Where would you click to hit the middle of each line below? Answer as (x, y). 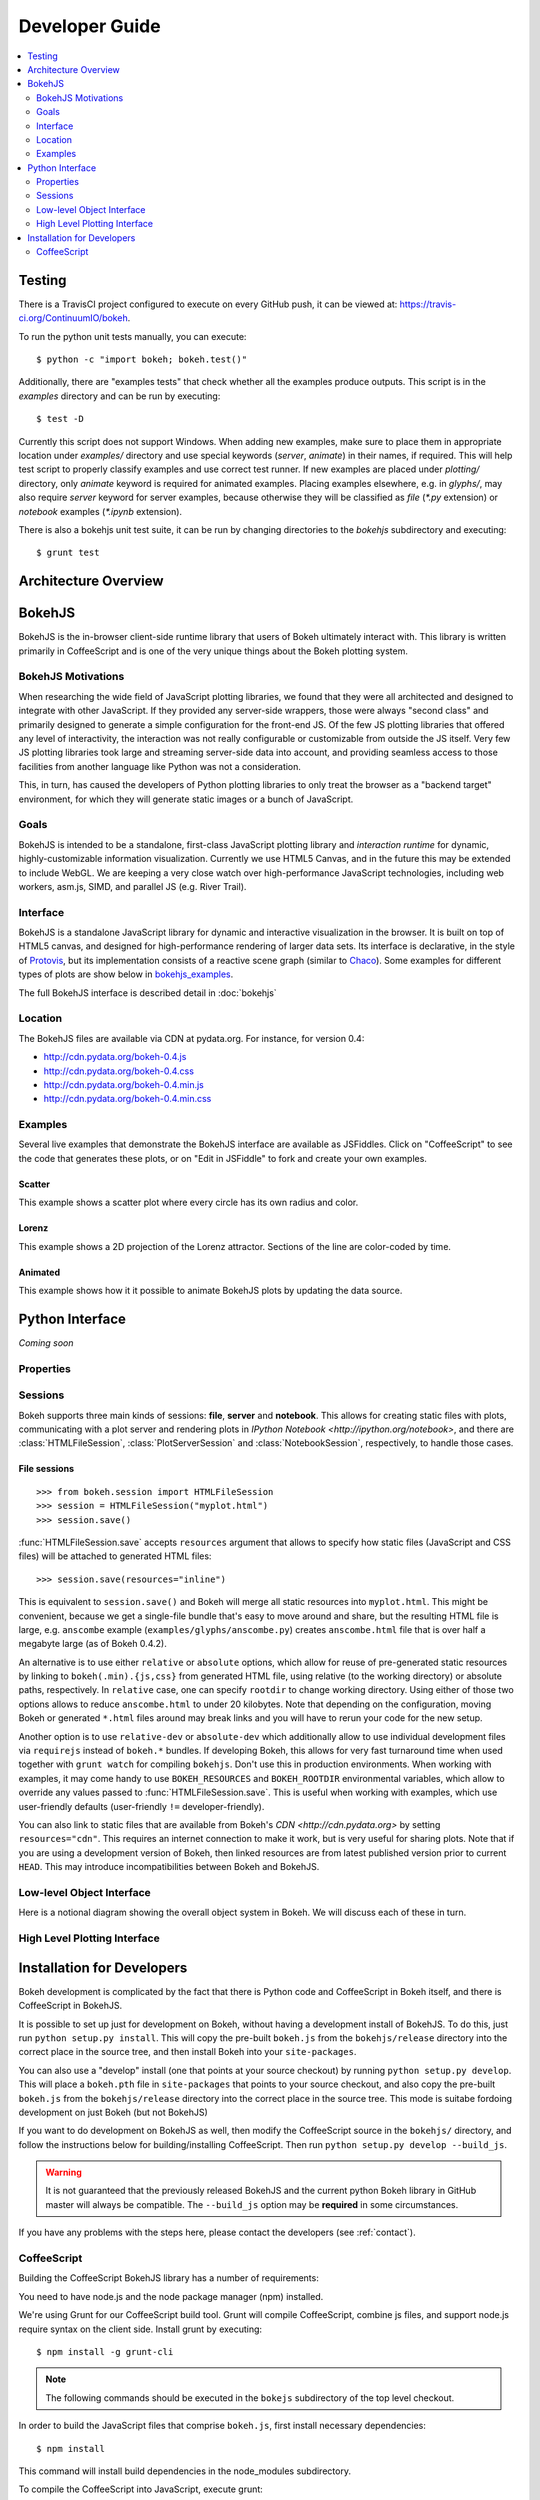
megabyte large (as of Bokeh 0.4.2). (92, 1644)
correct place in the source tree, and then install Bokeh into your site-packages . (187, 2052)
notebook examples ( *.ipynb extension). (100, 511)
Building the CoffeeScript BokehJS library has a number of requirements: (168, 2278)
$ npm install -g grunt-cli (105, 2351)
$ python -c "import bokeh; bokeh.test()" (142, 359)
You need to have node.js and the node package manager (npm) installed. (171, 2296)
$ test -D (60, 419)
